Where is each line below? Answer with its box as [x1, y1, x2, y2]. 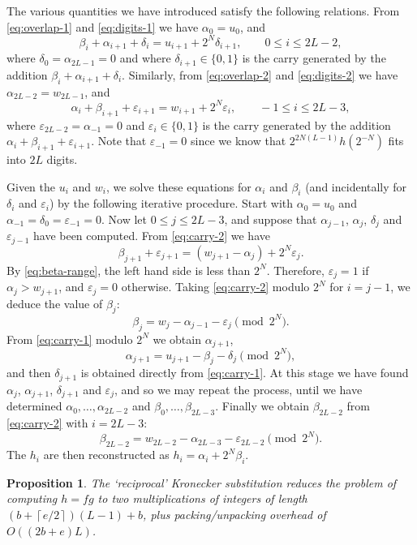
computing [6, 490, 58, 507]
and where [119, 49, 171, 67]
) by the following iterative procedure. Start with [49, 195, 294, 212]
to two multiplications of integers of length [97, 490, 307, 507]
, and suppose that [224, 211, 317, 227]
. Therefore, [266, 261, 325, 278]
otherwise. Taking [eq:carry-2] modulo [121, 278, 310, 295]
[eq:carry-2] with [6, 414, 88, 431]
